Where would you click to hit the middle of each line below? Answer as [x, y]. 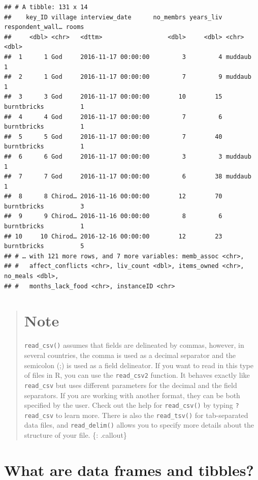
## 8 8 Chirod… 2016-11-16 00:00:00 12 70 [113, 197]
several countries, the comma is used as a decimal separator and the [130, 355]
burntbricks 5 [44, 246]
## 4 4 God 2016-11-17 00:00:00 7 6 [113, 117]
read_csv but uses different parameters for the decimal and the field [131, 385]
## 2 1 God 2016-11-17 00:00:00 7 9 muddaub [128, 77]
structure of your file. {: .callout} [75, 435]
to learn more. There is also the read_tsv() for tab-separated [152, 415]
